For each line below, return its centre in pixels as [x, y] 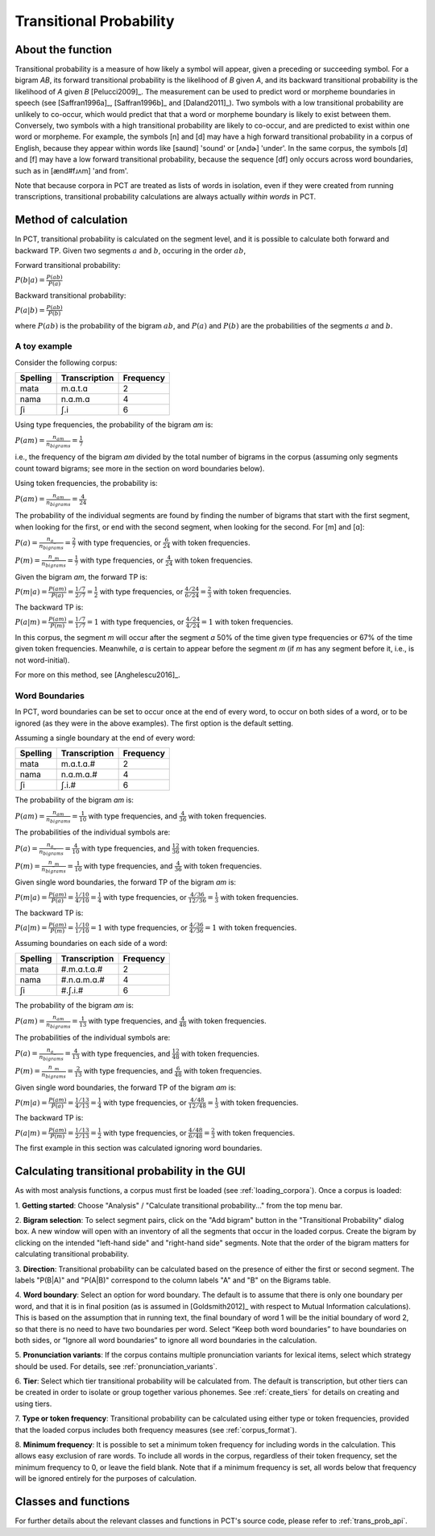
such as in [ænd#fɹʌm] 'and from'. [72, 170]
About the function [64, 50]
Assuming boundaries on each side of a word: [91, 943]
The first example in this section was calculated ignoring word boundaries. [139, 1148]
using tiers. [33, 1404]
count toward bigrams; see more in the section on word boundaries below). [140, 468]
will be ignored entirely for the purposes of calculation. [106, 1479]
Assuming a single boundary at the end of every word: [105, 738]
